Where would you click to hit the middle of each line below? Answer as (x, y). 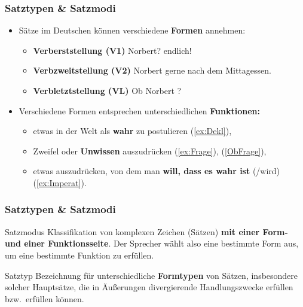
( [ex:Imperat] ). (60, 182)
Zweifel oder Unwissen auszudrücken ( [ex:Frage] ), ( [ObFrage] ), (150, 151)
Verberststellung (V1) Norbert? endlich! (112, 50)
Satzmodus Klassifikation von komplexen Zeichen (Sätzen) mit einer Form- (146, 231)
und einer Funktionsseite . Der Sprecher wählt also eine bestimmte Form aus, (152, 243)
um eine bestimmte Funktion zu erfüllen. (79, 255)
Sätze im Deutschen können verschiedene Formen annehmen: (132, 30)
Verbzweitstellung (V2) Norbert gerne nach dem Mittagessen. (152, 70)
